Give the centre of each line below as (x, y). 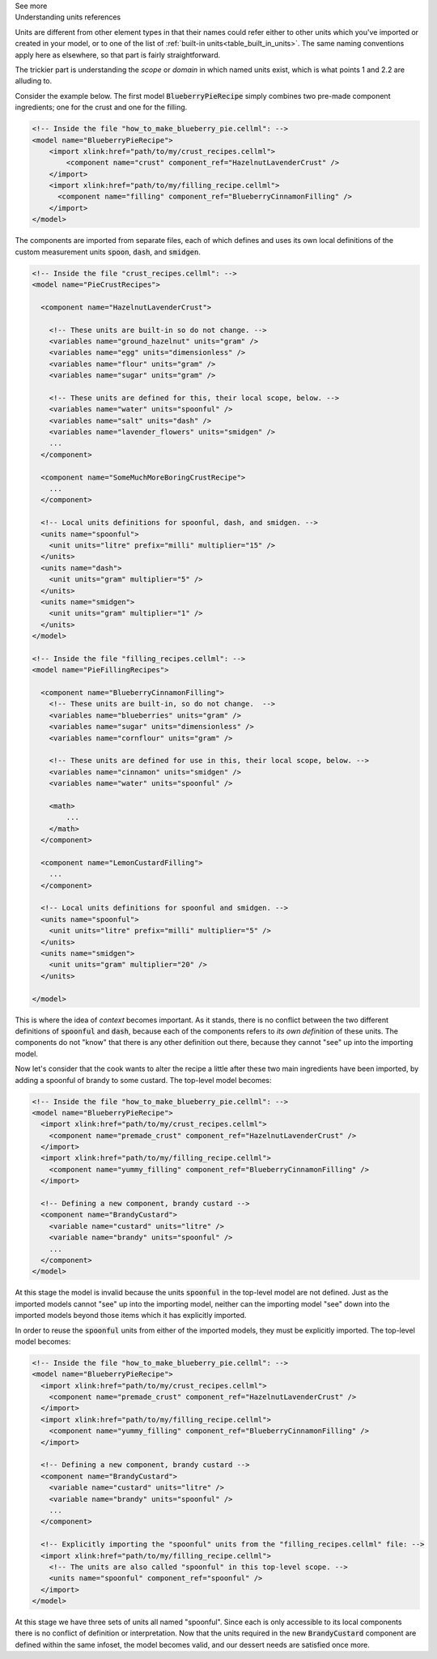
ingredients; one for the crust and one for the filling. (101, 107)
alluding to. (34, 81)
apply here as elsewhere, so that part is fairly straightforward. (118, 55)
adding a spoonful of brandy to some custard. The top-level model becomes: (143, 1080)
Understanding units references (68, 17)
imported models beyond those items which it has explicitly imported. (131, 1316)
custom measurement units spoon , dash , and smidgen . (108, 252)
